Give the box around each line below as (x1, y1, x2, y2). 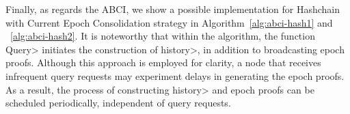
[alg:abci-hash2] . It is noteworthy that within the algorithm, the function (10, 29, 315, 43)
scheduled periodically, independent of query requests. (5, 96, 231, 110)
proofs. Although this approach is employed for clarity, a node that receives (5, 55, 321, 70)
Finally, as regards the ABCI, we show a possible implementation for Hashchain (5, 2, 340, 16)
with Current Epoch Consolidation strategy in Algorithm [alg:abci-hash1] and (5, 15, 333, 29)
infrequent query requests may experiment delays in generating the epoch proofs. (5, 68, 345, 83)
